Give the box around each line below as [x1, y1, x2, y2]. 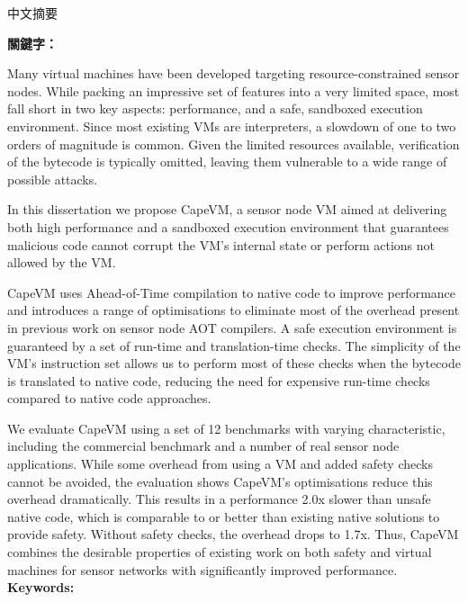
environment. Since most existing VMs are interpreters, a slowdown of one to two [7, 116, 456, 135]
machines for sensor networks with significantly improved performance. [7, 560, 398, 579]
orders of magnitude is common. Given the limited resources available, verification [7, 134, 460, 153]
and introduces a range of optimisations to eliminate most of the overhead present [7, 301, 460, 319]
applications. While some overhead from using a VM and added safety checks [7, 454, 433, 473]
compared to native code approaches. [7, 389, 211, 408]
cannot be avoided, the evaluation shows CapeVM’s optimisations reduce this [7, 472, 433, 490]
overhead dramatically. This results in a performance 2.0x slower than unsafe [7, 490, 431, 508]
